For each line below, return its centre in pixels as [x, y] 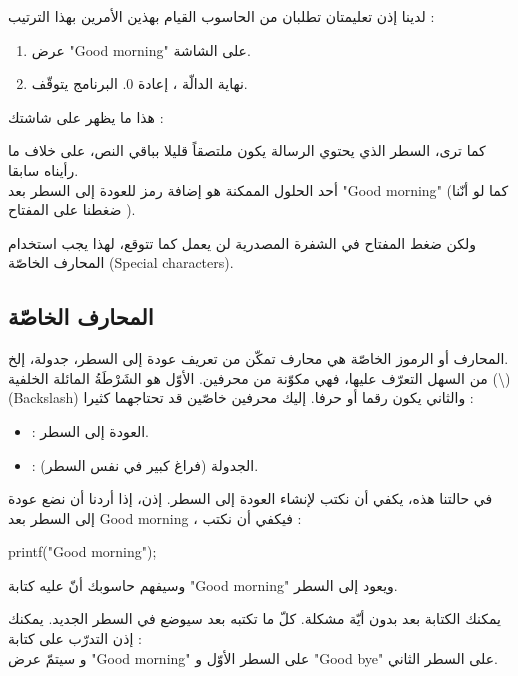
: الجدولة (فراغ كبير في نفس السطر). [145, 464]
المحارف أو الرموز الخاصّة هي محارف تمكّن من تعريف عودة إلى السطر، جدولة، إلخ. [258, 358]
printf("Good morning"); [82, 551]
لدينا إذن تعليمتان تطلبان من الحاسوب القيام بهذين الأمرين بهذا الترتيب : [221, 16]
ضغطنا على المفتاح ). [72, 209]
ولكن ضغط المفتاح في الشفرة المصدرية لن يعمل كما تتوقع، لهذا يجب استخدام [242, 242]
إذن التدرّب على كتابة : [75, 638]
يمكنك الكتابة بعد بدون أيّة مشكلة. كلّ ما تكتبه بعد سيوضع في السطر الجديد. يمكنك [254, 618]
